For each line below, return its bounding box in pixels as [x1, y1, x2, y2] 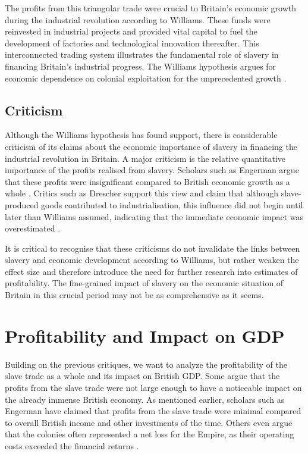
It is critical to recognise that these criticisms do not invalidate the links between [5, 242, 300, 254]
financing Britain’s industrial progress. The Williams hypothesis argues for [5, 60, 276, 72]
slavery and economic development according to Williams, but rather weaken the [5, 253, 299, 266]
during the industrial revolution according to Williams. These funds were [5, 13, 271, 26]
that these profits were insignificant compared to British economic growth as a [5, 175, 290, 187]
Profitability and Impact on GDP [5, 323, 285, 347]
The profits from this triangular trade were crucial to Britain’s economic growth [5, 2, 296, 14]
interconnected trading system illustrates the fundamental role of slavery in [5, 48, 279, 61]
